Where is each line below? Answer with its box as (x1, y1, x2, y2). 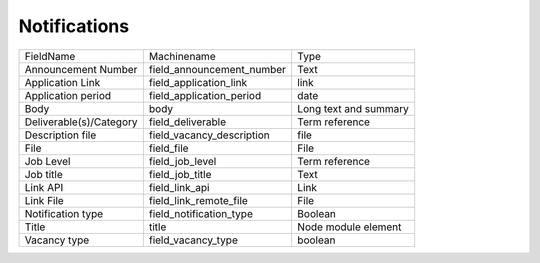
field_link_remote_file (148, 193, 249, 207)
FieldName (24, 49, 76, 63)
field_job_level (148, 154, 217, 168)
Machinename (148, 49, 216, 63)
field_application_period (148, 88, 262, 102)
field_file (148, 141, 189, 155)
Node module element (296, 220, 402, 234)
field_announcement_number (148, 62, 287, 76)
